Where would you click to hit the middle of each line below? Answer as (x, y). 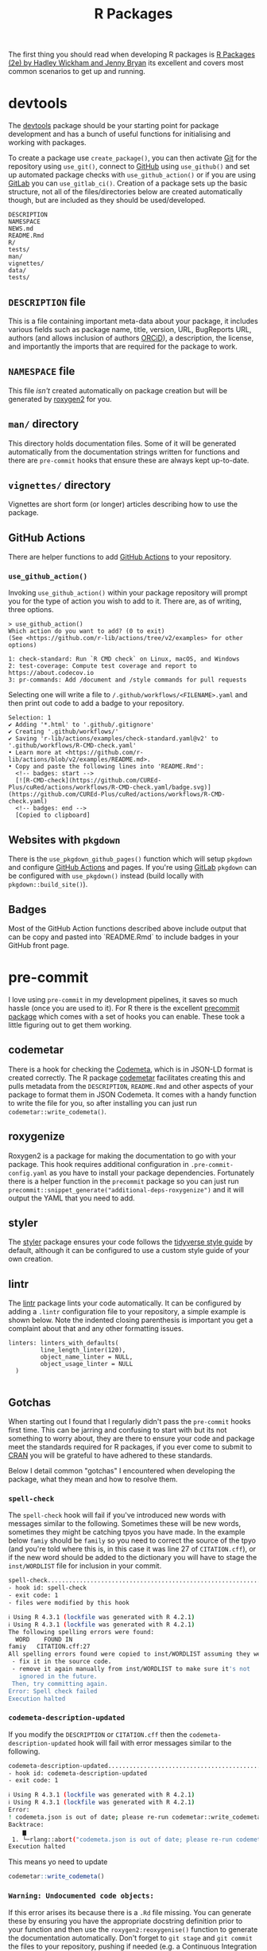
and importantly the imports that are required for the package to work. (123, 346)
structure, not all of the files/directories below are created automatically (126, 192)
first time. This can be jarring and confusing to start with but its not (118, 1430)
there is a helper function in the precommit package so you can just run (124, 1181)
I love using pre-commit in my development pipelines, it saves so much (123, 1000)
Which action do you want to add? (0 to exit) (87, 631)
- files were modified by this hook (69, 1603)
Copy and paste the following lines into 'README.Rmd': (110, 767)
